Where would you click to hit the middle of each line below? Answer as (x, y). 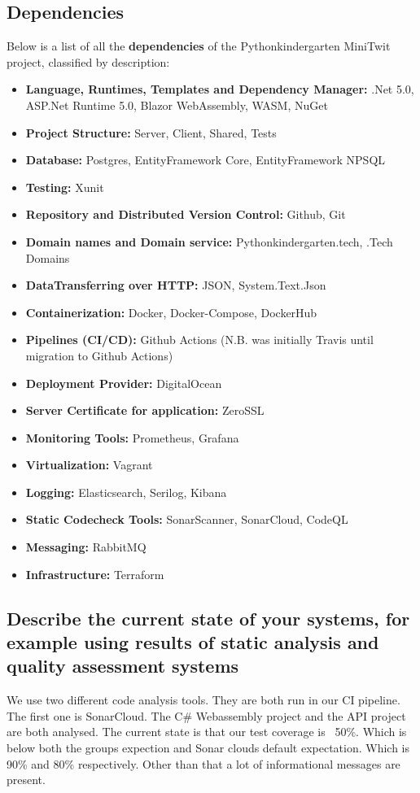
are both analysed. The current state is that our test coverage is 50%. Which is (207, 732)
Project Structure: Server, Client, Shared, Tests (151, 132)
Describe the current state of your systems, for (208, 618)
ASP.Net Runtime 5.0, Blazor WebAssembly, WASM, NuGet (177, 105)
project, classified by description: (88, 61)
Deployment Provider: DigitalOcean (124, 383)
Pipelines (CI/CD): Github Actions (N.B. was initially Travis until (199, 340)
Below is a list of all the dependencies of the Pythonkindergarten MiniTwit (199, 46)
